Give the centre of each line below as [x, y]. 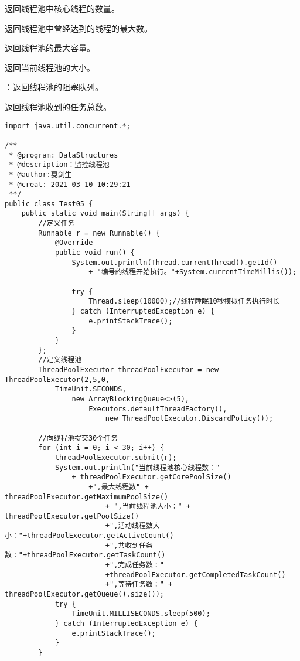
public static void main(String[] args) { [105, 214]
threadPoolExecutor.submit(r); [116, 457]
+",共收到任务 [129, 545]
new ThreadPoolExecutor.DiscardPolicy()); [189, 419]
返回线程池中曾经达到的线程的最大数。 [79, 28]
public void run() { [95, 253]
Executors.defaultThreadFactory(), [158, 409]
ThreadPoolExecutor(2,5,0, [57, 379]
